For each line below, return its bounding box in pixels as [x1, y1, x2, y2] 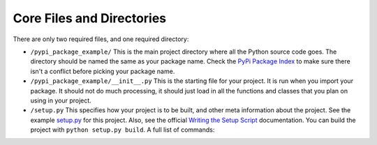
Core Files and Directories [13, 10, 167, 26]
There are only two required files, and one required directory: [13, 35, 189, 43]
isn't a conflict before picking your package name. [30, 67, 175, 75]
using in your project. [30, 96, 92, 105]
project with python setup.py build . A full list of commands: [30, 125, 215, 134]
